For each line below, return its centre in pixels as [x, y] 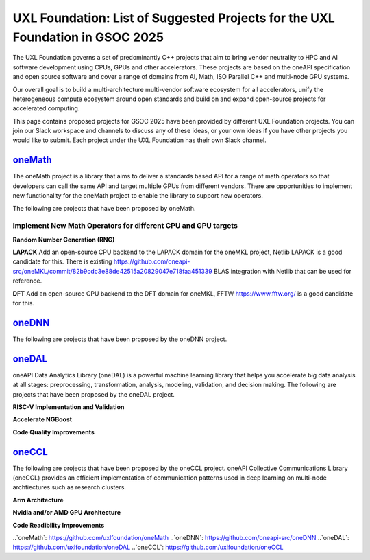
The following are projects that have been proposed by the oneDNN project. [120, 339]
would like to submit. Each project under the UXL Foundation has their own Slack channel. [139, 140]
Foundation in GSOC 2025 [88, 37]
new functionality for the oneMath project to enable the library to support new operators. [138, 196]
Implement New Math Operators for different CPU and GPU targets [125, 226]
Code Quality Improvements [54, 432]
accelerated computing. [46, 108]
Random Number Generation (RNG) [64, 240]
